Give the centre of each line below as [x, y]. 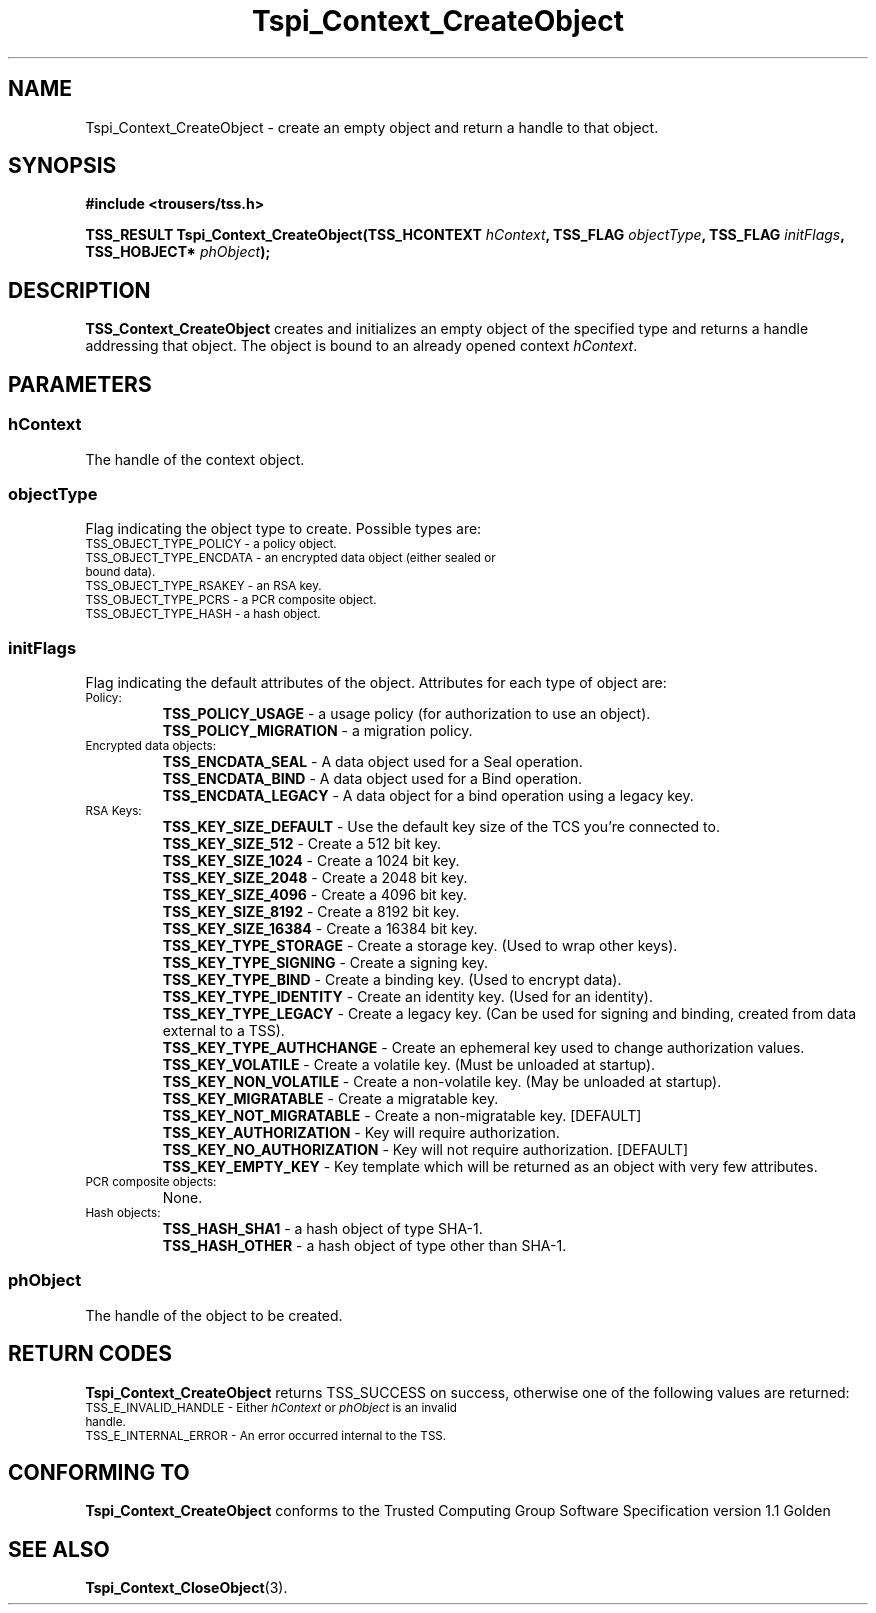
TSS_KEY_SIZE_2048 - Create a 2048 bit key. [315, 877]
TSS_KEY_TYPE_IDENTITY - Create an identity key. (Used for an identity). [407, 996]
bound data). [120, 572]
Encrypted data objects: [151, 746]
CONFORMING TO [99, 1473]
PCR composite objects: [151, 1182]
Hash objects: [123, 1213]
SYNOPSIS [62, 166]
